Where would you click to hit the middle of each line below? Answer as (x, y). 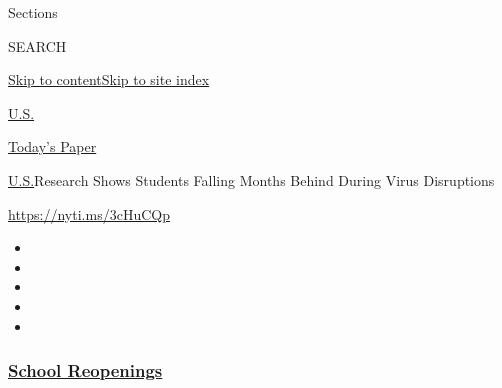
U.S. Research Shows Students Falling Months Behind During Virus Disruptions (251, 179)
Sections (33, 12)
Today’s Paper (52, 146)
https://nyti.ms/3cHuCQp (89, 213)
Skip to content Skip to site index (109, 79)
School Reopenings (85, 370)
